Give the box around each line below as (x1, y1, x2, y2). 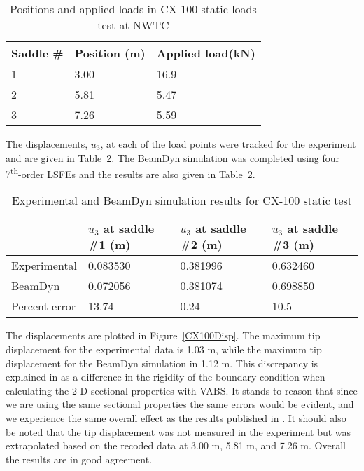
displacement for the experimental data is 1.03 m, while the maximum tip (6, 342, 322, 357)
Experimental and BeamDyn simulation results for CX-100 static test (11, 192, 353, 209)
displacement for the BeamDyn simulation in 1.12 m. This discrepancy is (6, 355, 318, 370)
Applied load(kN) (156, 45, 255, 61)
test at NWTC (97, 17, 169, 33)
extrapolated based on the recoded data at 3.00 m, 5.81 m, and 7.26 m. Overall (6, 438, 346, 453)
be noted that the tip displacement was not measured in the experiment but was (6, 424, 351, 439)
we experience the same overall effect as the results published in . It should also (6, 411, 346, 425)
